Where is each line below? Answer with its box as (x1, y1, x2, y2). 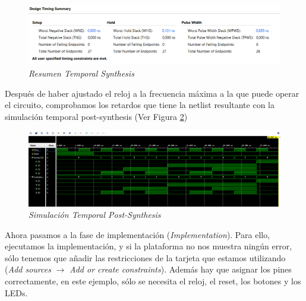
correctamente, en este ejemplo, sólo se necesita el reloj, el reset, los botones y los (5, 275, 301, 287)
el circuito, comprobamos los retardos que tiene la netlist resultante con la (5, 99, 275, 111)
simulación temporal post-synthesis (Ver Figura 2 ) (5, 110, 188, 122)
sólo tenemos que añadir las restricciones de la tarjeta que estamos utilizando (5, 251, 286, 264)
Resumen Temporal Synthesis (29, 67, 134, 80)
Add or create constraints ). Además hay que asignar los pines (70, 263, 292, 275)
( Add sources (5, 263, 51, 275)
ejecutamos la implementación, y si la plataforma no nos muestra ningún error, (5, 240, 292, 252)
